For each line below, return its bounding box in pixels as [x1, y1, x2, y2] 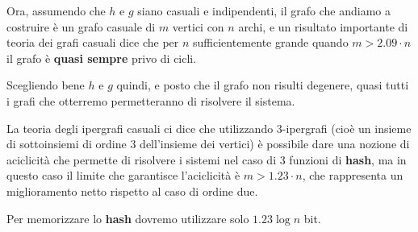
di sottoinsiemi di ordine [6, 135, 127, 152]
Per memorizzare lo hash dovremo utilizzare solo [6, 209, 249, 226]
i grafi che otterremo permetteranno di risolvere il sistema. [6, 92, 295, 109]
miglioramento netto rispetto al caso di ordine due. [6, 182, 258, 199]
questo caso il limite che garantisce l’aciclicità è [6, 167, 240, 184]
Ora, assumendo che [6, 2, 106, 19]
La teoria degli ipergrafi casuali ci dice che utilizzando [6, 119, 274, 136]
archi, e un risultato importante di [238, 18, 408, 35]
